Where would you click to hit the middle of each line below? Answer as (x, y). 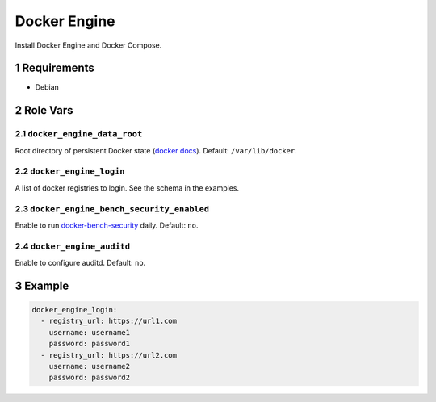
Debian (47, 87)
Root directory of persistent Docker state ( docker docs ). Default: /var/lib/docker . (156, 150)
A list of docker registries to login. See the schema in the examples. (127, 188)
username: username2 (90, 366)
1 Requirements (55, 68)
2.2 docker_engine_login (70, 171)
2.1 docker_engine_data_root (79, 134)
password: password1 (90, 344)
